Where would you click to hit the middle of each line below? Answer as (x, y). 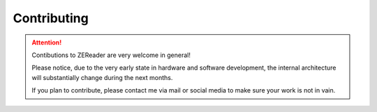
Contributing (51, 18)
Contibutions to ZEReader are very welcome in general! (111, 55)
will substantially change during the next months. (102, 77)
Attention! (47, 42)
